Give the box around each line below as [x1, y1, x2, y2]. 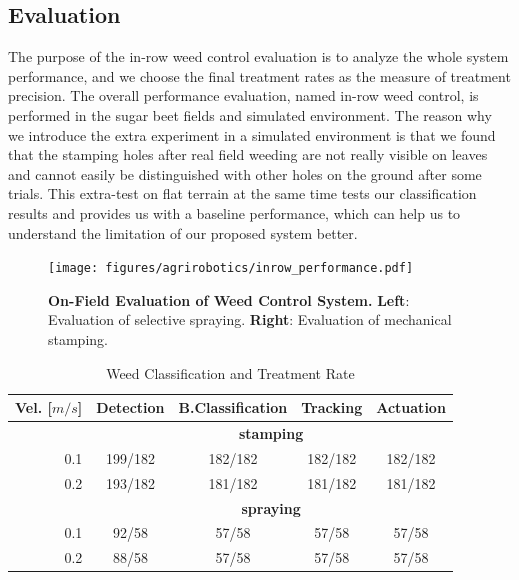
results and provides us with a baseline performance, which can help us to [8, 202, 461, 223]
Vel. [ [15, 397, 52, 418]
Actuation [376, 397, 446, 418]
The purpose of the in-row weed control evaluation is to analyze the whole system [8, 46, 509, 67]
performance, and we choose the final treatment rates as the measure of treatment [8, 65, 511, 86]
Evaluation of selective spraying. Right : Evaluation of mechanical [48, 309, 452, 330]
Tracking [301, 397, 363, 418]
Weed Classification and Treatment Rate [106, 362, 355, 383]
